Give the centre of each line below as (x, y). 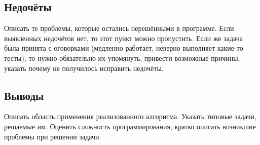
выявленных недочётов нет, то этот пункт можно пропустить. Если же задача (124, 38)
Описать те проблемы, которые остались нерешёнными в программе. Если (119, 28)
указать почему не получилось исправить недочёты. (84, 68)
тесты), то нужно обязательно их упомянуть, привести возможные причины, (122, 58)
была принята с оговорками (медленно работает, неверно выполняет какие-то (124, 48)
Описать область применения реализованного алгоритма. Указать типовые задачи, (130, 116)
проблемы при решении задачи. (53, 136)
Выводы (24, 95)
